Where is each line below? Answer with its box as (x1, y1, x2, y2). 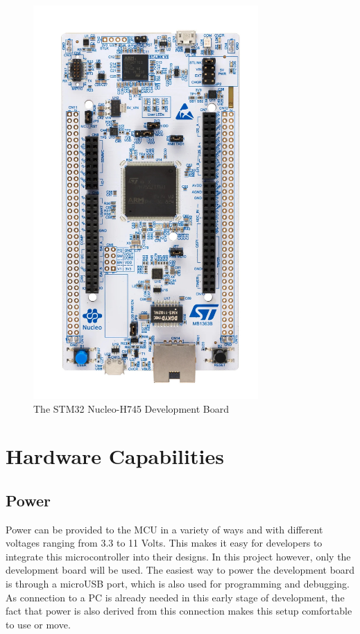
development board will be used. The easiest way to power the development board (6, 563, 355, 577)
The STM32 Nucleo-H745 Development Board (33, 401, 229, 415)
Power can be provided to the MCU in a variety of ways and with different (6, 522, 323, 536)
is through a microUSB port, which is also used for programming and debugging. (6, 576, 350, 591)
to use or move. (6, 617, 71, 631)
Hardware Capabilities (6, 442, 224, 470)
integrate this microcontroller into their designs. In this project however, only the (6, 549, 351, 563)
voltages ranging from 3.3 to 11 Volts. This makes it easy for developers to (6, 536, 323, 550)
